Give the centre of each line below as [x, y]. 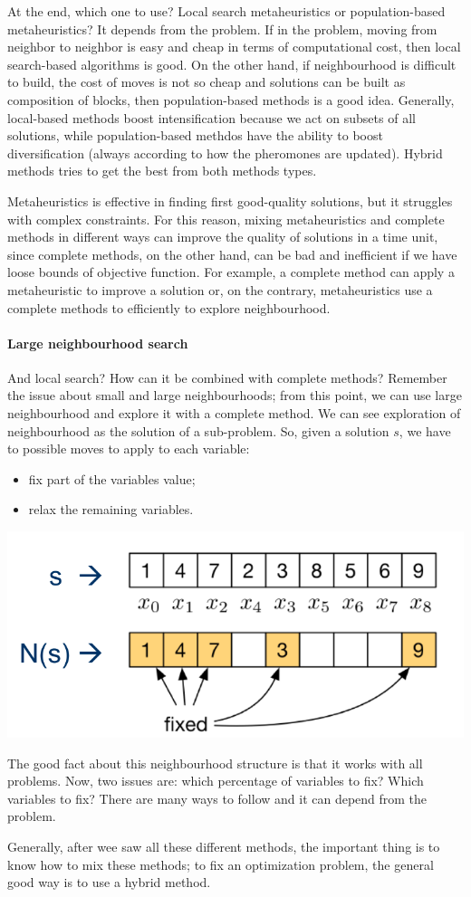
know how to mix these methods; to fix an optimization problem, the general [221, 864]
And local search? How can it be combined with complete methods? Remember [227, 377]
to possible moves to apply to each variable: [129, 448]
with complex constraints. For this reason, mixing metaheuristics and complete [226, 219]
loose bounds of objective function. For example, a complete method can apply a [231, 272]
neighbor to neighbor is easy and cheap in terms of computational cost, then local [234, 47]
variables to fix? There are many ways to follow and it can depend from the [217, 798]
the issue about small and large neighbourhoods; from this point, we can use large [235, 395]
